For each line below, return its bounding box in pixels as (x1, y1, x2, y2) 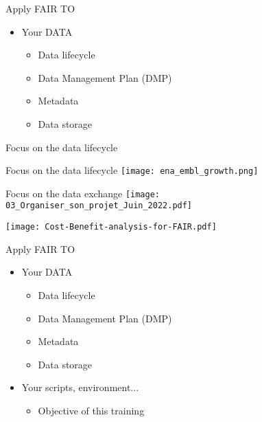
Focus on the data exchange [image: (5, 186, 160, 200)
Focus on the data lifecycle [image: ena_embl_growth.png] (5, 163, 259, 177)
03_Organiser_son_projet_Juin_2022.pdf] (5, 201, 193, 211)
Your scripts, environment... (21, 380, 139, 395)
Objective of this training (38, 403, 145, 417)
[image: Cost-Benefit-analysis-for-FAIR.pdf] (5, 222, 217, 232)
